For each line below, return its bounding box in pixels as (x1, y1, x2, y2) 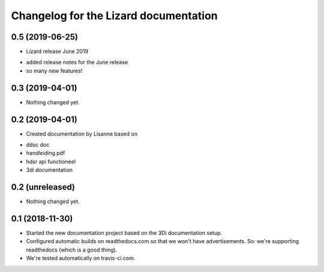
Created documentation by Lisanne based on (26, 130, 138, 138)
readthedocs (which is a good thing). (26, 246, 118, 253)
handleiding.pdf (26, 150, 65, 157)
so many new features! (26, 67, 83, 74)
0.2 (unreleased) (11, 182, 75, 192)
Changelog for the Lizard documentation (11, 9, 218, 22)
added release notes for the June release (26, 59, 128, 66)
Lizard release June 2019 (26, 48, 89, 55)
